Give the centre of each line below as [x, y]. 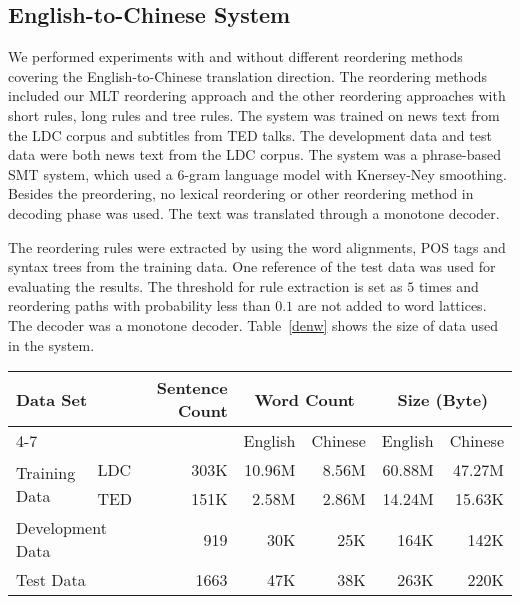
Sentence [192, 388]
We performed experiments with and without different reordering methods [235, 56]
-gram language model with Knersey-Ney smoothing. [345, 173]
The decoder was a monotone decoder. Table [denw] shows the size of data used [253, 324]
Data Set [52, 399]
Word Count [304, 399]
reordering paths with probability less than [139, 305]
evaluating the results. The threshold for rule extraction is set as [205, 285]
